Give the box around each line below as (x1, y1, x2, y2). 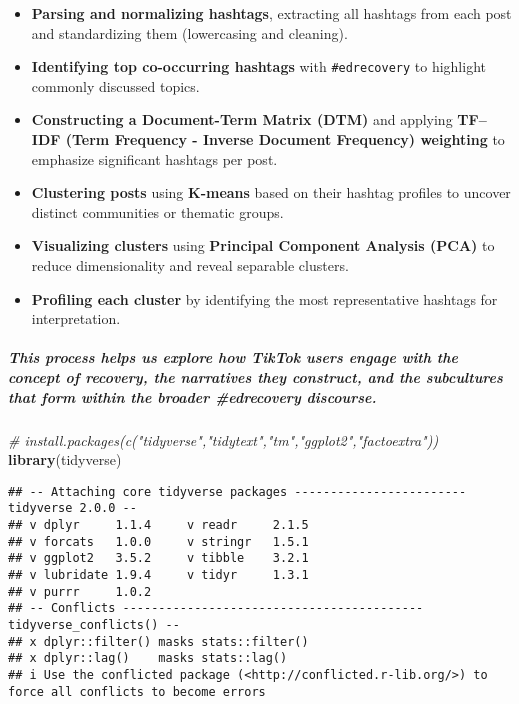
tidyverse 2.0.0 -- (8, 501, 137, 516)
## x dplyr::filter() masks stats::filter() (8, 634, 309, 649)
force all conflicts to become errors (8, 684, 266, 699)
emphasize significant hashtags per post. (31, 148, 278, 169)
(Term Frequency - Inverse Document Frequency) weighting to (65, 129, 505, 150)
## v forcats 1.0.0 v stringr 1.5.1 (8, 534, 309, 549)
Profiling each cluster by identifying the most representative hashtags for (31, 288, 498, 309)
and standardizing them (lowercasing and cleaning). (31, 22, 348, 43)
